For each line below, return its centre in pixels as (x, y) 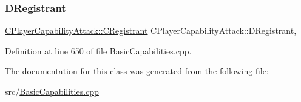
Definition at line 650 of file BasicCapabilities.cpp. (98, 50)
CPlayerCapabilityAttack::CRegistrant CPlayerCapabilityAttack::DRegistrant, (151, 30)
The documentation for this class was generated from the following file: (137, 71)
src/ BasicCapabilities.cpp (52, 91)
